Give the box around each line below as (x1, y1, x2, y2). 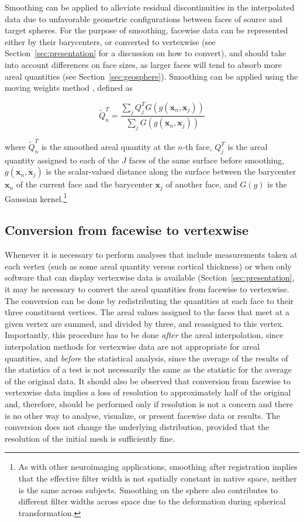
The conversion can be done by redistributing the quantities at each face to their (5, 294, 294, 306)
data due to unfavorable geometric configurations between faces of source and (5, 12, 282, 25)
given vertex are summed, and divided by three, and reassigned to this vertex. (5, 317, 284, 329)
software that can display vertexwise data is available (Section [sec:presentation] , (5, 271, 295, 284)
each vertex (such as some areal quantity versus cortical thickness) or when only (5, 260, 292, 272)
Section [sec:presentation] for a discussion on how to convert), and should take (5, 47, 286, 59)
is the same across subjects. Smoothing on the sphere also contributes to (18, 483, 278, 496)
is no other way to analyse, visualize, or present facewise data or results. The (5, 409, 280, 421)
